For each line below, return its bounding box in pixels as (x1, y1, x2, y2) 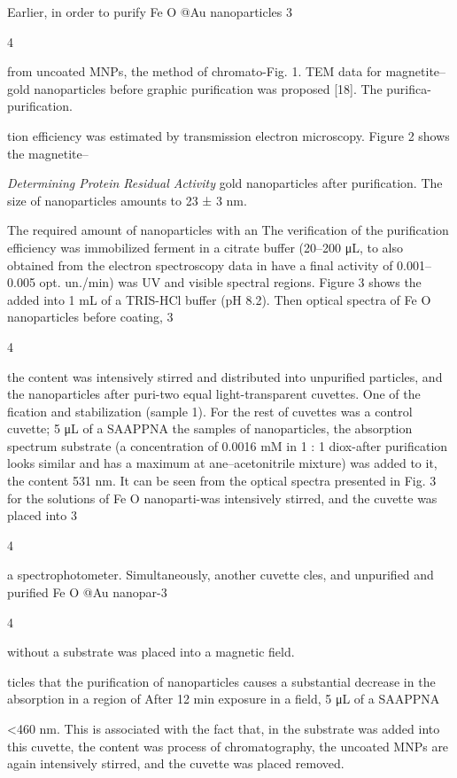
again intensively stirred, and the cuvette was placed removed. (7, 754, 345, 773)
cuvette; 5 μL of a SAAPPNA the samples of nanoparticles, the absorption (7, 419, 413, 438)
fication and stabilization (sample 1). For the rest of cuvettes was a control (7, 401, 413, 420)
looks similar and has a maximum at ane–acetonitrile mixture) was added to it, (7, 454, 438, 472)
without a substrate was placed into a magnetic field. (7, 642, 295, 661)
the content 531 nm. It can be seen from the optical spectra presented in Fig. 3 (7, 471, 437, 490)
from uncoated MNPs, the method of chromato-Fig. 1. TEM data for (7, 62, 382, 81)
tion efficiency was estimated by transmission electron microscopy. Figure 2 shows (7, 126, 450, 144)
